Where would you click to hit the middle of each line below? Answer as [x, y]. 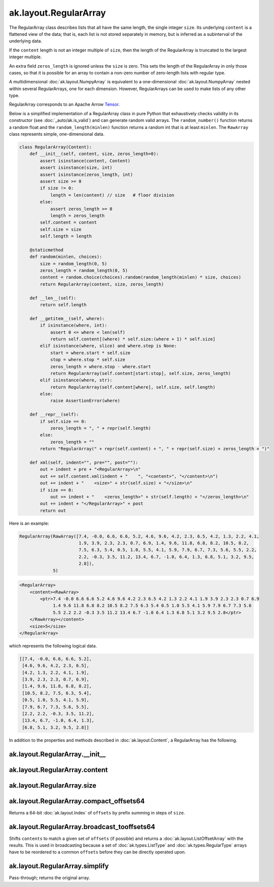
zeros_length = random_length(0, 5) [84, 271]
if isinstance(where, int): [74, 325]
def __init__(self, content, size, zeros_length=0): [94, 154]
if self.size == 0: [63, 421]
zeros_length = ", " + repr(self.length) [101, 428]
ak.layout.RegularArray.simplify [59, 866]
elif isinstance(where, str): [76, 380]
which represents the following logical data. [53, 646]
